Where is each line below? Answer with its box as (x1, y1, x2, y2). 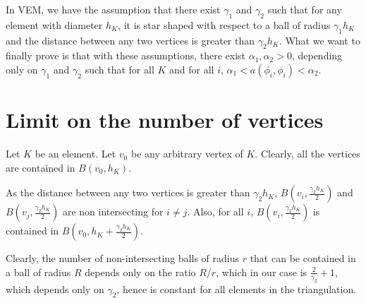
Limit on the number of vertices (6, 105, 324, 134)
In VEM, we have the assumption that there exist (6, 2, 221, 16)
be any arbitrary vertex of (130, 146, 243, 161)
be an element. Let (35, 146, 116, 161)
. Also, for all (187, 204, 244, 219)
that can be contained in (250, 251, 356, 266)
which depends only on (6, 281, 104, 296)
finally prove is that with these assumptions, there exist (6, 48, 246, 63)
